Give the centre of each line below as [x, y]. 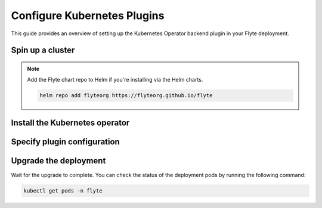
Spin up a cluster [43, 50]
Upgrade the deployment [58, 161]
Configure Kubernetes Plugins [88, 15]
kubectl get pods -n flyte [63, 190]
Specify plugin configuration [66, 142]
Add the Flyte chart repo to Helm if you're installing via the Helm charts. [115, 80]
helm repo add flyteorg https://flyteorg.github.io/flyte [126, 96]
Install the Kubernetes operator [70, 122]
